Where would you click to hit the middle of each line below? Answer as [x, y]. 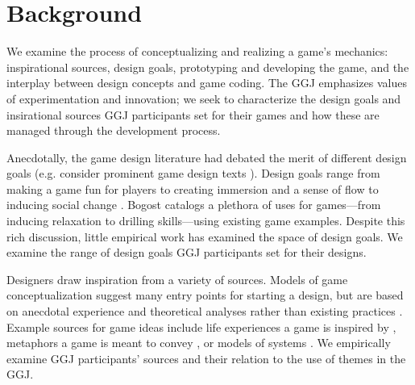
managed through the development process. [114, 130]
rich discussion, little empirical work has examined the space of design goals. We [205, 236]
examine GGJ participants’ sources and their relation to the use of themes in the [206, 358]
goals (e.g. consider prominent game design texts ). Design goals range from [193, 173]
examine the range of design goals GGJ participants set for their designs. [187, 252]
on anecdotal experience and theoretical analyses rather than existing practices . [205, 311]
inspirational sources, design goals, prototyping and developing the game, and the [208, 67]
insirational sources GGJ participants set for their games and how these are [193, 114]
